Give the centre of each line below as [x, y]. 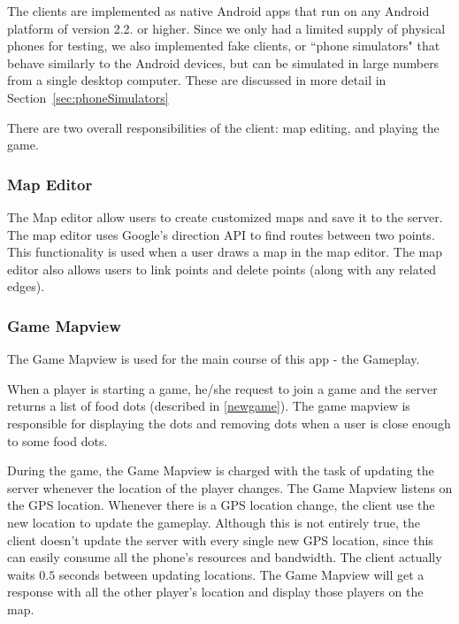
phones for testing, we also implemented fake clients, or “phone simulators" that [224, 46]
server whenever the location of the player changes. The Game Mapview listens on [230, 487]
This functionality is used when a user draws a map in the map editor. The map [225, 252]
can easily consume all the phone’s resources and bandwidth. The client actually [225, 557]
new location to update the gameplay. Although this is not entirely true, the [214, 522]
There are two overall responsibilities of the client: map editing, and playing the [223, 127]
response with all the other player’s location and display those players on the [215, 592]
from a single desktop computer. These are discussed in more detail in [197, 80]
